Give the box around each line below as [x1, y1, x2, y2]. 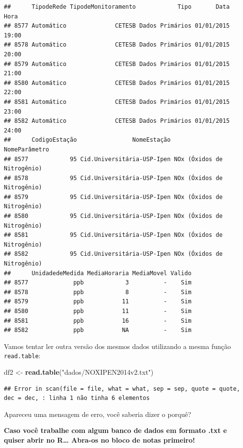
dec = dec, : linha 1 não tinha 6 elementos [4, 395, 150, 402]
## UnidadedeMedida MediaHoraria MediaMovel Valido [4, 269, 192, 277]
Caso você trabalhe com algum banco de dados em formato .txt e [4, 425, 227, 435]
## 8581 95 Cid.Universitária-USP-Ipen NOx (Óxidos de [4, 232, 223, 239]
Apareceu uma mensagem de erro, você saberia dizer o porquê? [4, 409, 192, 419]
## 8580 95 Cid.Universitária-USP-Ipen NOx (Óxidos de [4, 213, 223, 220]
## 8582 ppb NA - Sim [4, 327, 192, 334]
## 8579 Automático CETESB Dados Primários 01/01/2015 [4, 60, 230, 67]
